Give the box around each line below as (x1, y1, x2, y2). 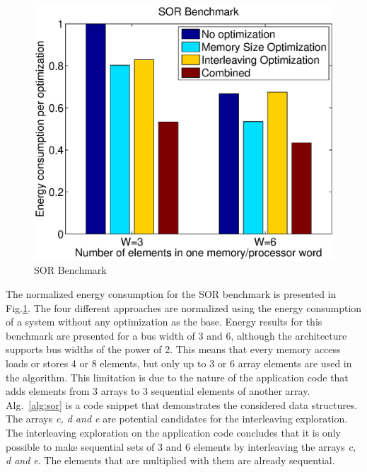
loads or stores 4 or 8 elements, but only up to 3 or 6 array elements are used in (6, 355, 352, 370)
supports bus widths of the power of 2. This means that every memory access (6, 342, 341, 357)
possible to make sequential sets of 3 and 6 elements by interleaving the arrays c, (6, 439, 356, 454)
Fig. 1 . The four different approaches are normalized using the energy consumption (6, 300, 362, 315)
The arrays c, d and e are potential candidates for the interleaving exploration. (6, 411, 348, 426)
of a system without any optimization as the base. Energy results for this (6, 314, 322, 329)
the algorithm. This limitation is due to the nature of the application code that (6, 369, 349, 384)
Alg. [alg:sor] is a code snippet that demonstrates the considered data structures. (6, 397, 358, 412)
